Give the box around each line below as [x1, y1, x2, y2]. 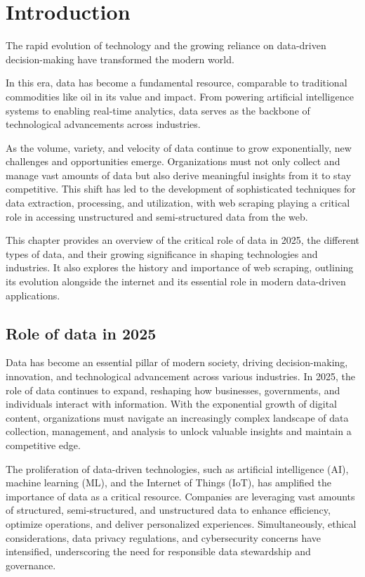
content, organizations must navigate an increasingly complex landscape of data [6, 410, 349, 424]
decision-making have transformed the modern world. [6, 51, 234, 66]
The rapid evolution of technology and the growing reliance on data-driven [6, 38, 326, 53]
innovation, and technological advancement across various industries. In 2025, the [6, 369, 355, 384]
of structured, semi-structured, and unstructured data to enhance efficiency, [6, 503, 331, 517]
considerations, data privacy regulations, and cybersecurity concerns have [6, 530, 321, 545]
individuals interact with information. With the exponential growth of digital [6, 396, 338, 411]
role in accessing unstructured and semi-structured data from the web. [6, 209, 308, 223]
